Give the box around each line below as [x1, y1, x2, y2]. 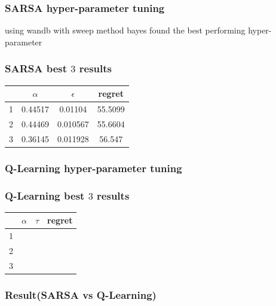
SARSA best [5, 61, 68, 76]
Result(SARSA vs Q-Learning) [5, 287, 157, 302]
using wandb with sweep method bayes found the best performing [5, 24, 246, 36]
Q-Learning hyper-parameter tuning [5, 160, 182, 175]
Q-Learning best [5, 188, 85, 203]
